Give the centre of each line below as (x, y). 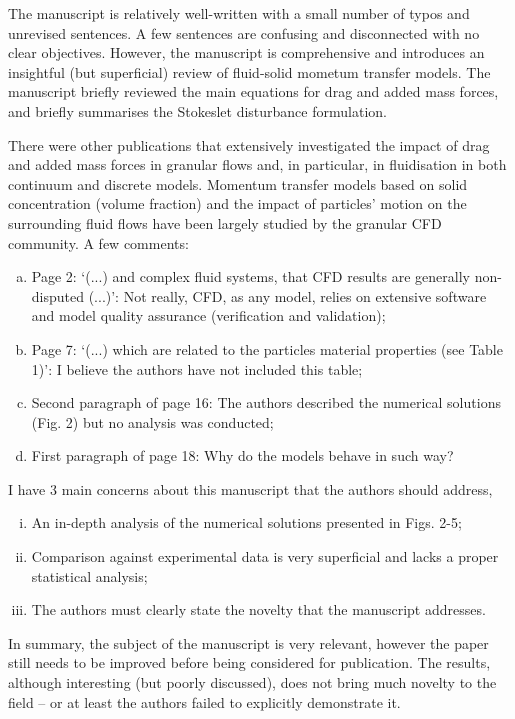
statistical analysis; (89, 575)
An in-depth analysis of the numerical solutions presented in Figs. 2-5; (246, 522)
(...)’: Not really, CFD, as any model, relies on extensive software (287, 295)
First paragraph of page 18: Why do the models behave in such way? (242, 455)
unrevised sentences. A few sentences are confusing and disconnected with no (244, 32)
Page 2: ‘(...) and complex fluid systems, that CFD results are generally (250, 276)
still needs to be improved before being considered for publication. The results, (249, 662)
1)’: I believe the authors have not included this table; (197, 368)
